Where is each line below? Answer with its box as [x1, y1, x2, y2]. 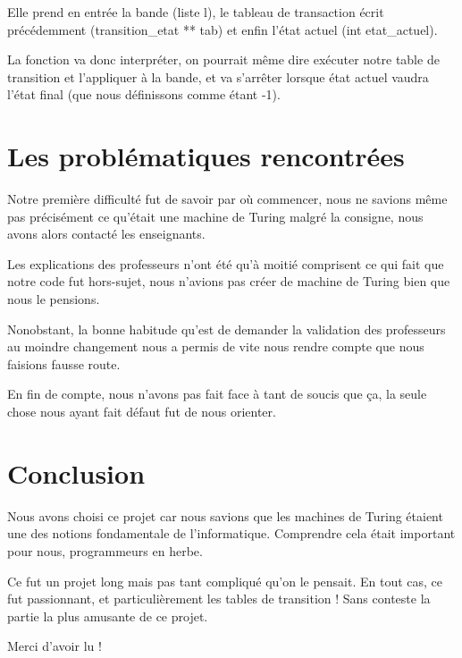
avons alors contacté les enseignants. [7, 224, 206, 243]
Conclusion [7, 454, 146, 491]
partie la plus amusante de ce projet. [7, 606, 208, 625]
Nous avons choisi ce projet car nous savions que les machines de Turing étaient [7, 506, 443, 525]
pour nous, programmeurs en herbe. [7, 541, 203, 560]
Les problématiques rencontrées [7, 138, 405, 174]
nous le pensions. [7, 290, 100, 308]
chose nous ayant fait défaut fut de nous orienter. [7, 402, 276, 421]
